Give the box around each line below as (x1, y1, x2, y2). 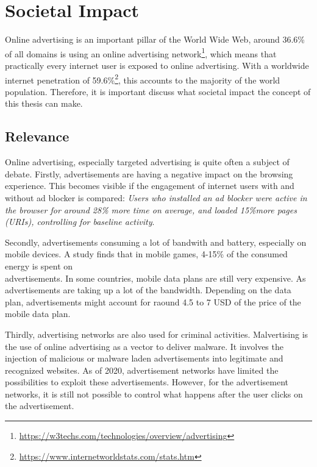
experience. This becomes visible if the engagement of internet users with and (5, 179, 294, 192)
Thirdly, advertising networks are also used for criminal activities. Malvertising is (5, 327, 308, 340)
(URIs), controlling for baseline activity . (5, 215, 155, 228)
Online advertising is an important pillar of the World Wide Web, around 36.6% (5, 33, 305, 46)
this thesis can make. (5, 97, 83, 110)
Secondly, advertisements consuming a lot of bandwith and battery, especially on (5, 235, 307, 248)
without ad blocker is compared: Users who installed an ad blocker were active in (5, 191, 307, 204)
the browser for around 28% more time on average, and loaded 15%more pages (5, 203, 297, 216)
